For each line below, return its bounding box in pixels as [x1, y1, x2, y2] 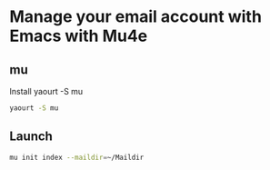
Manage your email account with [9, 6, 262, 27]
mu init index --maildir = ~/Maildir [9, 153, 145, 162]
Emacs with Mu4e [9, 25, 148, 46]
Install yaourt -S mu [9, 86, 84, 96]
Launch [9, 129, 53, 145]
